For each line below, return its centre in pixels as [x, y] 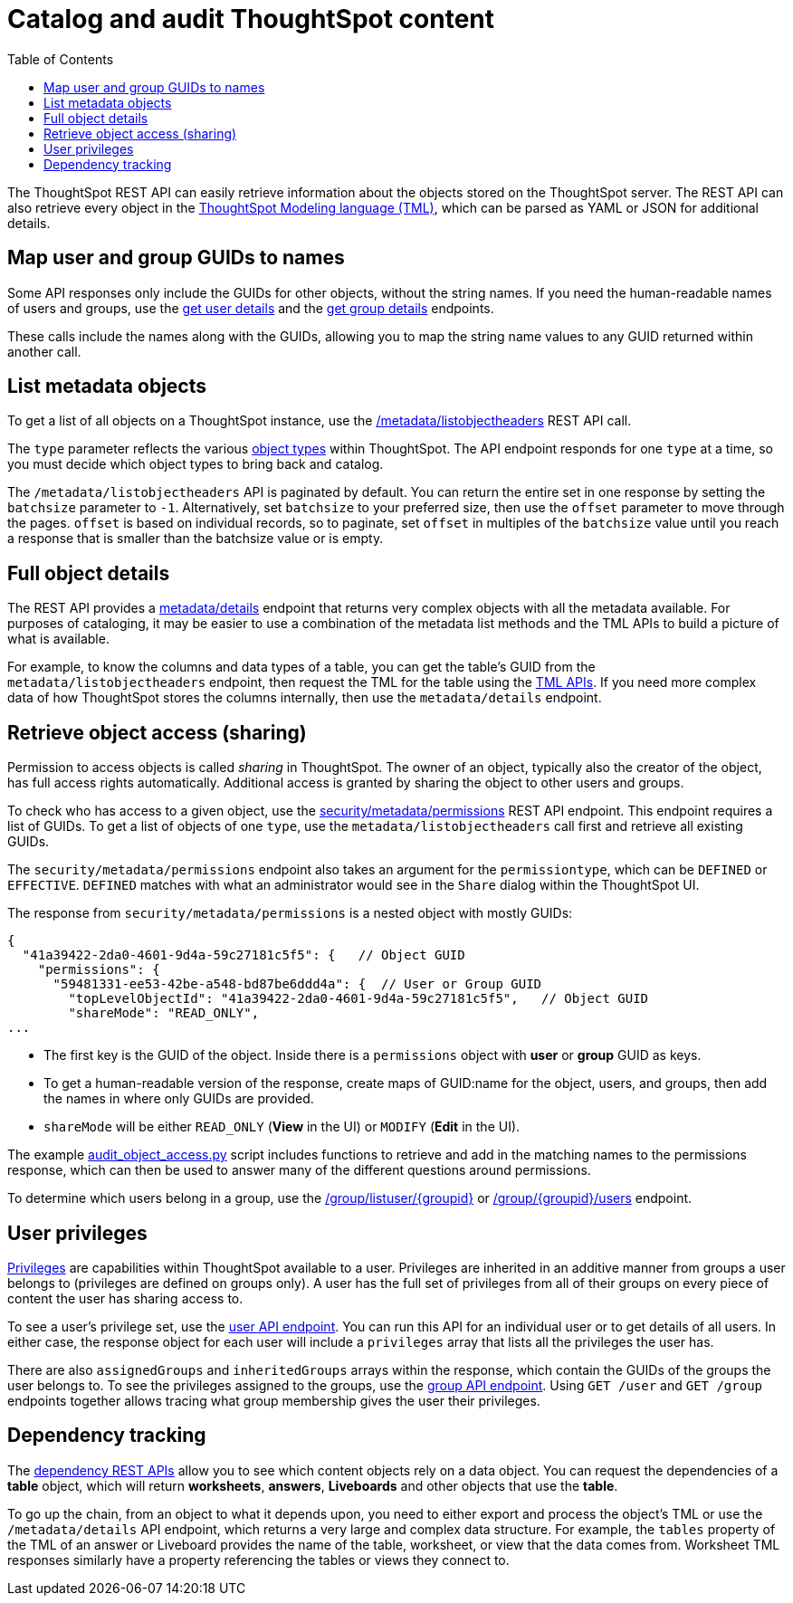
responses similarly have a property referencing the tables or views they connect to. [258, 1560]
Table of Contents [61, 59]
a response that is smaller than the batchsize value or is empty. [196, 539]
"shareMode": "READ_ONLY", [164, 1013]
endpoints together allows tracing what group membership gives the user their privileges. [274, 1400]
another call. [44, 351]
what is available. [58, 639]
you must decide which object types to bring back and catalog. [196, 464]
